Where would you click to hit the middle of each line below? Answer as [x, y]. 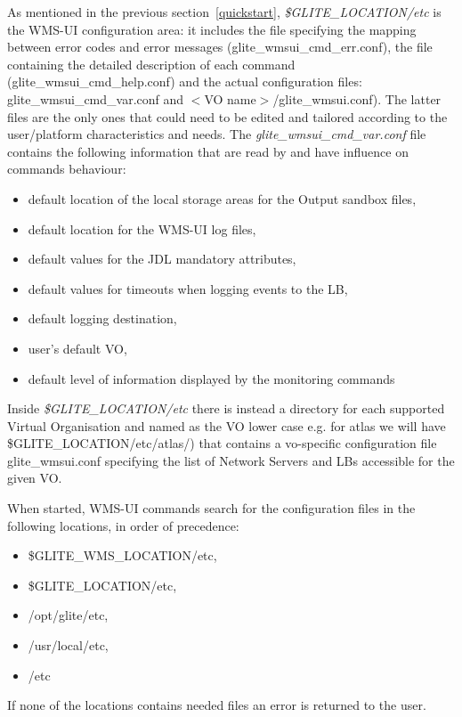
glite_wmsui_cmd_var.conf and [96, 98]
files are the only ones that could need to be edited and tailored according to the [227, 116]
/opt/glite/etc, [68, 615]
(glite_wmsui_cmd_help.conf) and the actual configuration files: [185, 81]
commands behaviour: [67, 169]
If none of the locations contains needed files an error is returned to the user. [217, 705]
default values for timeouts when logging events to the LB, [188, 288]
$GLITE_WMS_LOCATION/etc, [122, 555]
